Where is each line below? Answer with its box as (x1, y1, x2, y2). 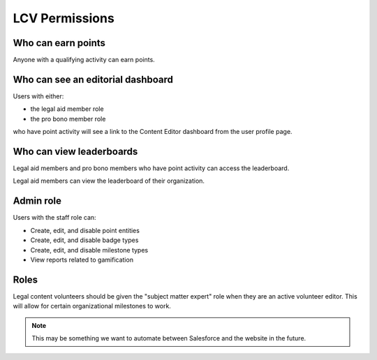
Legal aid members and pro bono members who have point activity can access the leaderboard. (13, 164, 290, 172)
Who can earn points (13, 37, 106, 49)
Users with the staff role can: (13, 213, 97, 222)
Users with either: (13, 91, 64, 100)
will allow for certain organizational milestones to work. (13, 302, 171, 310)
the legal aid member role (30, 105, 104, 113)
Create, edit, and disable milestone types (30, 246, 149, 254)
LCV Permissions (13, 10, 114, 26)
